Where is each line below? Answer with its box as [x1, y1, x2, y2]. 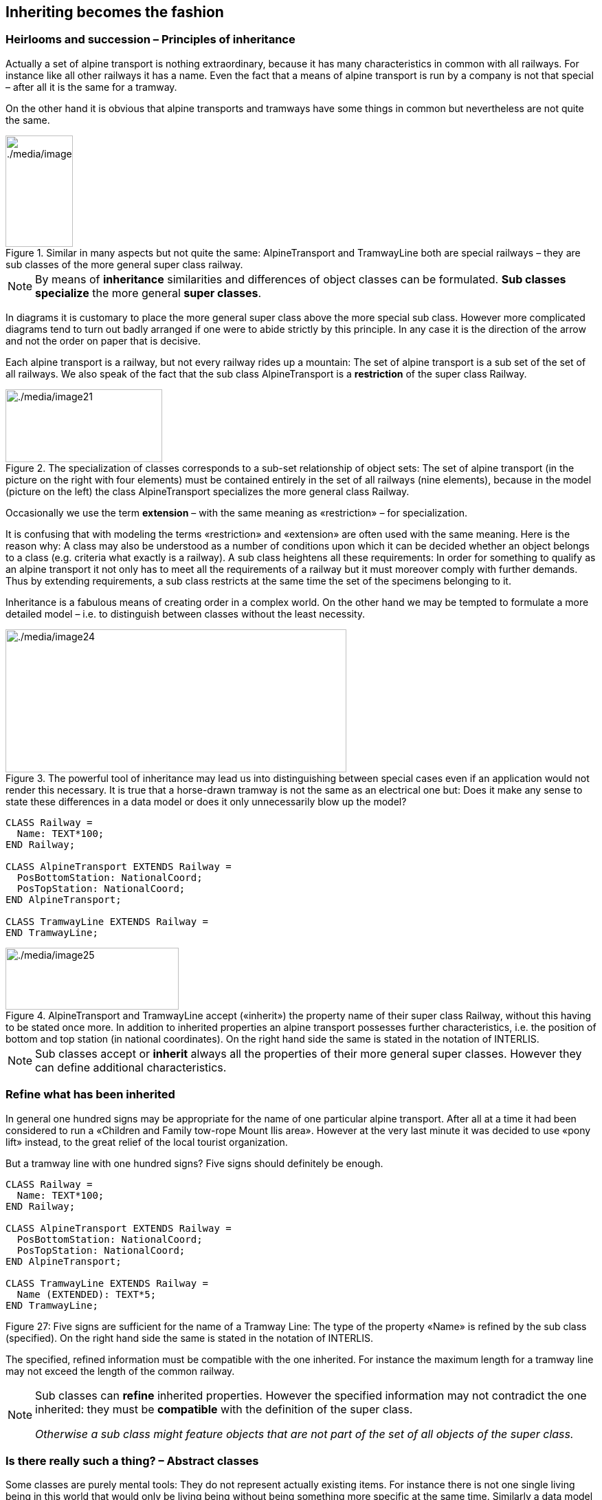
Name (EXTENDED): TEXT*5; [16, 1288, 157, 1300]
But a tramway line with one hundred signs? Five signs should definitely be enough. [5, 1157, 383, 1169]
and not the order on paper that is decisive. [5, 334, 201, 347]
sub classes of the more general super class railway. [5, 258, 243, 270]
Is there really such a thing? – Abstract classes [5, 1453, 259, 1468]
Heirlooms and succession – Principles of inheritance [5, 32, 296, 47]
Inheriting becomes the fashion [5, 3, 224, 21]
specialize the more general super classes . [35, 285, 262, 300]
